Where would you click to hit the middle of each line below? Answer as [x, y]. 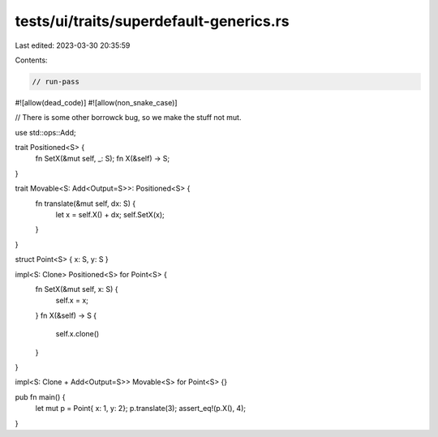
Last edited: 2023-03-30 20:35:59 [73, 45]
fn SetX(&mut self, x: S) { [77, 289]
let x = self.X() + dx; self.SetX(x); [110, 215]
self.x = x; [72, 301]
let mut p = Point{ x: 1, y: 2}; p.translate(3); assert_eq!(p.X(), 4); [141, 409]
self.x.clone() [77, 334]
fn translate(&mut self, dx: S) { [86, 204]
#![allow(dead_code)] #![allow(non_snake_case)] [96, 102]
